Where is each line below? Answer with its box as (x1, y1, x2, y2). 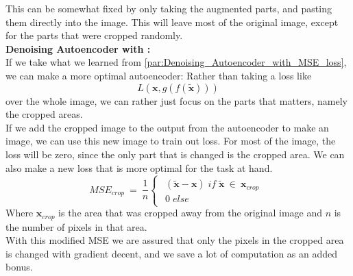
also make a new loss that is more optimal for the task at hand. (5, 160, 273, 175)
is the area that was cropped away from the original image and (58, 205, 322, 220)
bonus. (5, 260, 33, 274)
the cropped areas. (5, 107, 83, 121)
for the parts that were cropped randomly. (5, 28, 183, 42)
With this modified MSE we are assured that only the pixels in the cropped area (5, 233, 344, 247)
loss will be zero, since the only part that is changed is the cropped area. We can (5, 147, 345, 161)
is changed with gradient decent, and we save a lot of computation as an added (5, 246, 338, 260)
